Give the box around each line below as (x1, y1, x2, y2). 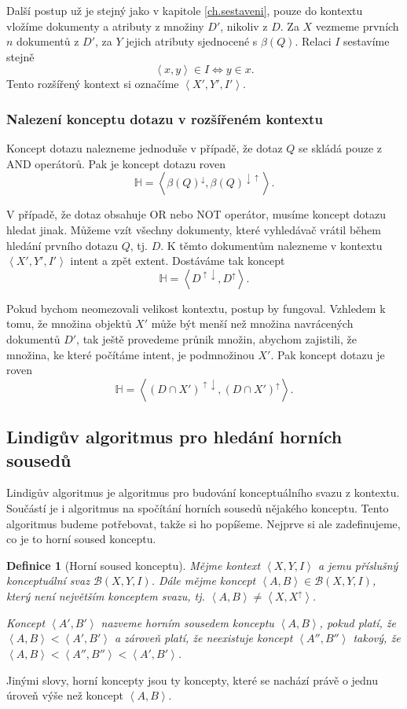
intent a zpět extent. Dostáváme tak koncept (70, 252, 285, 269)
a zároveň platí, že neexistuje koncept (114, 630, 293, 646)
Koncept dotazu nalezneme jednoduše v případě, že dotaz (6, 140, 283, 156)
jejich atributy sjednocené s (126, 33, 258, 50)
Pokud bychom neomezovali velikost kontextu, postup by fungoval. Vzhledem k (6, 299, 386, 316)
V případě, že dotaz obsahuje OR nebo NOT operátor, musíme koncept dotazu (6, 206, 387, 222)
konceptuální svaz (6, 572, 90, 589)
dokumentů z (16, 33, 79, 50)
